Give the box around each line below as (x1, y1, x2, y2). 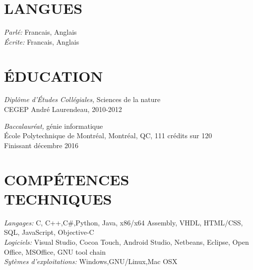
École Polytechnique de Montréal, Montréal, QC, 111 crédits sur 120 (4, 130, 212, 141)
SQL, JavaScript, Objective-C (4, 227, 94, 237)
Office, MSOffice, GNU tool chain (4, 246, 106, 257)
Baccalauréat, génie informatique (4, 120, 103, 131)
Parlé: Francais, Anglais (4, 27, 77, 37)
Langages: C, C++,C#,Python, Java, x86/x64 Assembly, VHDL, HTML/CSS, (4, 217, 243, 227)
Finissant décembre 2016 (4, 140, 79, 150)
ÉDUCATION (4, 65, 103, 86)
